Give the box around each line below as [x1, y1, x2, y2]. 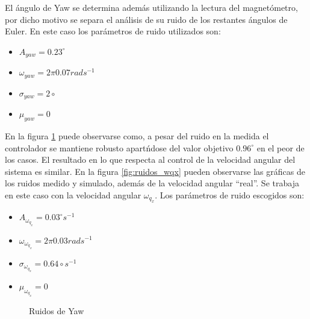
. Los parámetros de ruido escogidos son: [155, 188, 305, 201]
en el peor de [256, 141, 305, 154]
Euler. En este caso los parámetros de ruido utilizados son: [5, 25, 221, 37]
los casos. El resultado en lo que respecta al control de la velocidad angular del [5, 153, 296, 166]
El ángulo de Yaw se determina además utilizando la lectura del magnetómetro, [5, 1, 298, 13]
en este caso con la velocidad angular [5, 188, 141, 201]
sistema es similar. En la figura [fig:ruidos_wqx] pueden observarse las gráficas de [5, 165, 305, 177]
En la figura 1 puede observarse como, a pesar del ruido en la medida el [5, 129, 269, 142]
